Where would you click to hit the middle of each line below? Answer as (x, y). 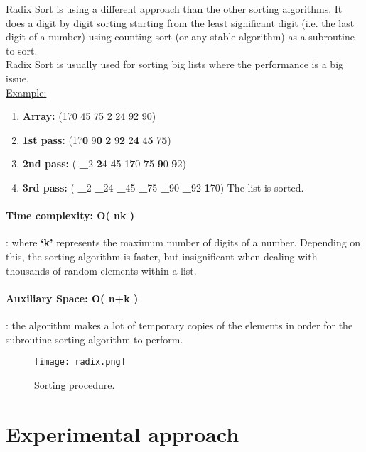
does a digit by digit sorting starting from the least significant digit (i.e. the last (180, 22)
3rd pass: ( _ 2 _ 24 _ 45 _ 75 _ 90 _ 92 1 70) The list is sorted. (163, 187)
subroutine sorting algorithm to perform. (95, 339)
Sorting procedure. (75, 384)
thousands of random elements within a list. (101, 270)
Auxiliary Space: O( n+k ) (72, 298)
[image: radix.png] (80, 362)
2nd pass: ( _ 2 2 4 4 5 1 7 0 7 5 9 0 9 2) (104, 164)
